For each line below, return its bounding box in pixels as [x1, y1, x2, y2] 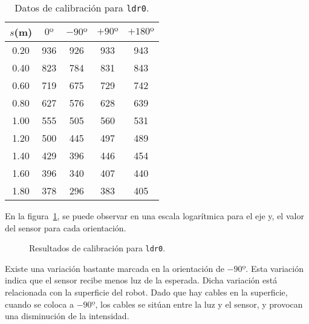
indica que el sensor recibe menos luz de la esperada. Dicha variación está [5, 274, 278, 286]
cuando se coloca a [5, 297, 74, 310]
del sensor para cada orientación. [5, 221, 126, 234]
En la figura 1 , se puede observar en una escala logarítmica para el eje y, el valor [5, 210, 304, 222]
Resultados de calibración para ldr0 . [29, 242, 166, 254]
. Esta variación [246, 262, 304, 274]
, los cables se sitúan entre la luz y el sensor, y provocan [95, 297, 303, 310]
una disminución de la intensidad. [5, 309, 129, 322]
